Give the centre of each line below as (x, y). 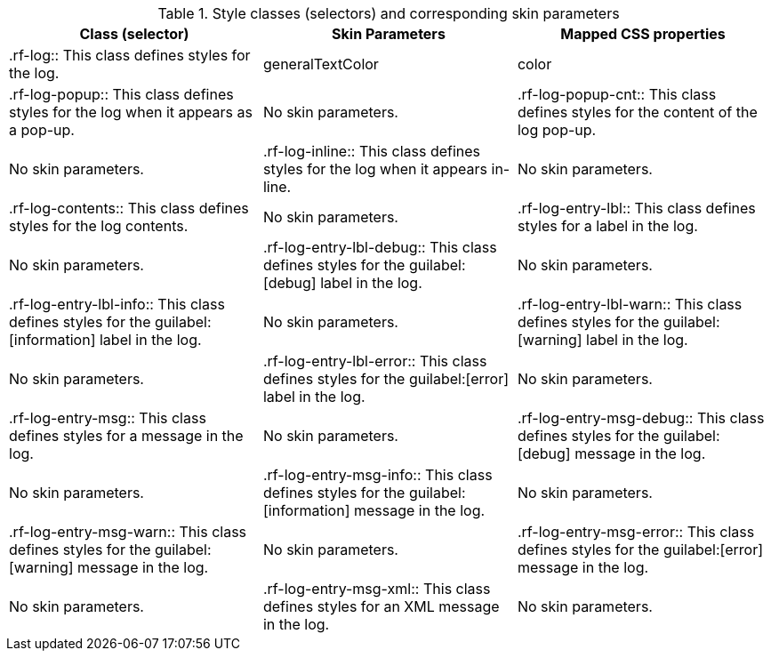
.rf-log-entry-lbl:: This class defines (636, 208)
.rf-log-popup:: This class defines (121, 94)
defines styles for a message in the (126, 436)
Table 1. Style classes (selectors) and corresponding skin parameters (389, 13)
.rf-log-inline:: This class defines (372, 151)
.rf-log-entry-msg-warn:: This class (128, 532)
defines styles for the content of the (637, 112)
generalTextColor (321, 64)
